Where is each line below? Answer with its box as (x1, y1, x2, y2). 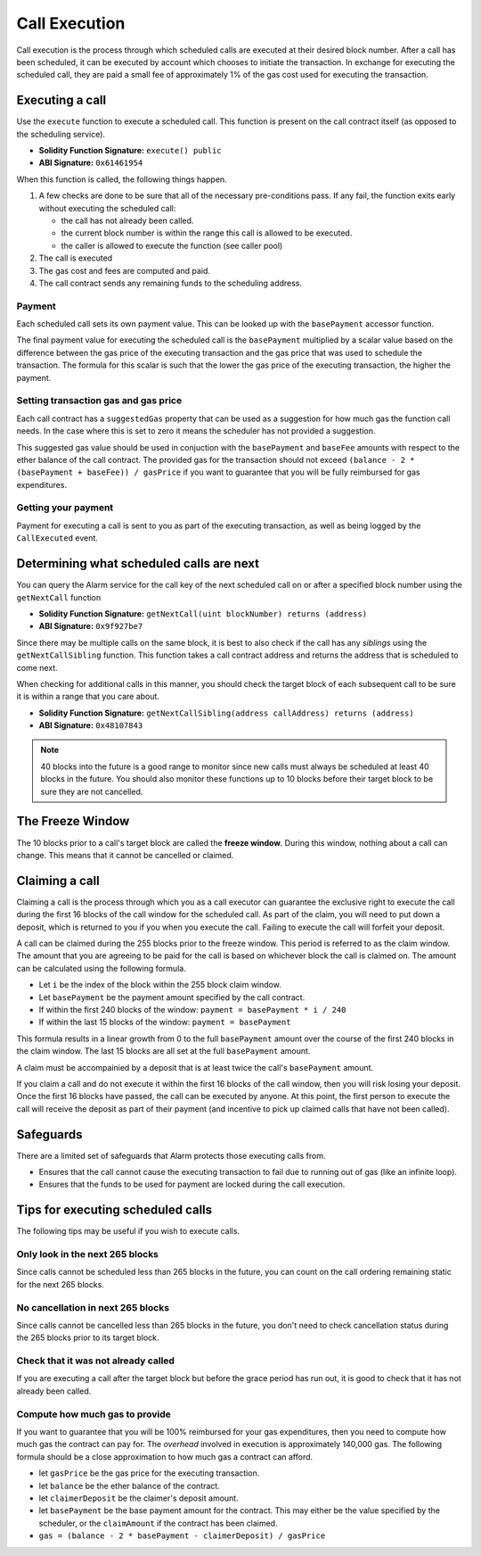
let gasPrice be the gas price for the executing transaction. (38, 1468, 260, 1478)
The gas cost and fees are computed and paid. (38, 265, 211, 276)
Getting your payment (16, 501, 114, 514)
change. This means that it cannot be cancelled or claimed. (16, 849, 234, 860)
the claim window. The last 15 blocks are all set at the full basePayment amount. (16, 1046, 311, 1056)
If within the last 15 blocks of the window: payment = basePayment (38, 1017, 291, 1028)
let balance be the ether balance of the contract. (38, 1480, 220, 1491)
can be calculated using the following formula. (16, 963, 186, 973)
